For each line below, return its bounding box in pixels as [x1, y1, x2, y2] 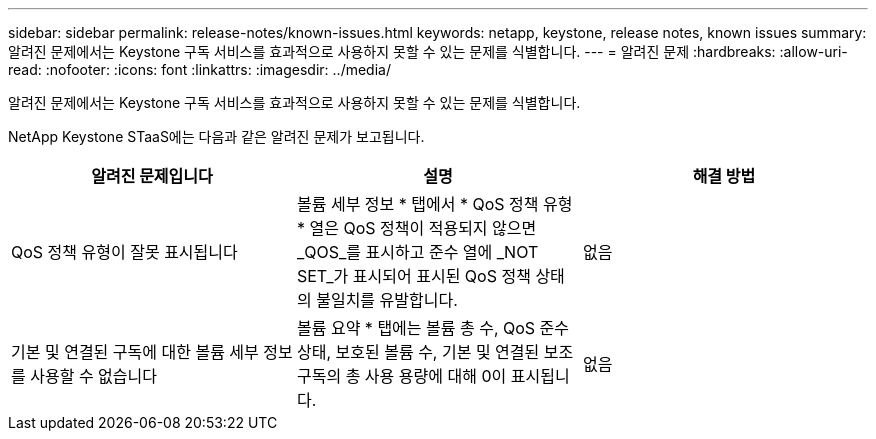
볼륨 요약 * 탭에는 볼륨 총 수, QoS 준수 [296, 318, 570, 338]
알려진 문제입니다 [91, 166, 213, 186]
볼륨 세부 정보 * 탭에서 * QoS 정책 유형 [296, 194, 573, 214]
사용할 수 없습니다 [30, 366, 157, 386]
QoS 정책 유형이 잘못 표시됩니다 [11, 242, 238, 262]
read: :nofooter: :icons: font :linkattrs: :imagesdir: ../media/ [8, 61, 391, 78]
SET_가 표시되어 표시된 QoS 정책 [296, 266, 531, 286]
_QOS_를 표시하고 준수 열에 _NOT [296, 242, 539, 262]
